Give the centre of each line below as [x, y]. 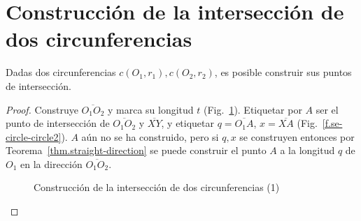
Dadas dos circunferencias [61, 72]
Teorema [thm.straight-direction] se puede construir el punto [136, 150]
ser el [327, 109]
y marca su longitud [150, 109]
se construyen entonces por [297, 136]
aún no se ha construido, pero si [150, 136]
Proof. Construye [42, 109]
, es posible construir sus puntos [283, 72]
